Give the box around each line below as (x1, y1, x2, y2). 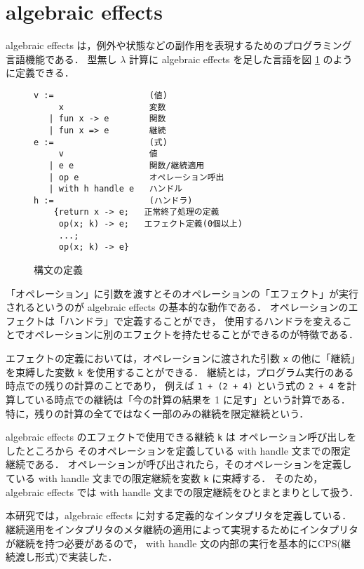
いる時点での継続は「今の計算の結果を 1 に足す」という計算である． (34, 392, 351, 407)
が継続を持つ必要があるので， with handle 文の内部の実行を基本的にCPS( (6, 535, 341, 550)
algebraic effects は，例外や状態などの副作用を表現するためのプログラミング (6, 38, 352, 53)
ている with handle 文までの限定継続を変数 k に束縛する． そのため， (6, 471, 323, 486)
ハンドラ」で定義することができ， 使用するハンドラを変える (64, 313, 342, 328)
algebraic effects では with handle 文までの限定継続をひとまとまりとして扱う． (6, 484, 359, 499)
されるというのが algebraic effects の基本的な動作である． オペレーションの (6, 300, 349, 314)
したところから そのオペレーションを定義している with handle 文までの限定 (6, 443, 351, 457)
